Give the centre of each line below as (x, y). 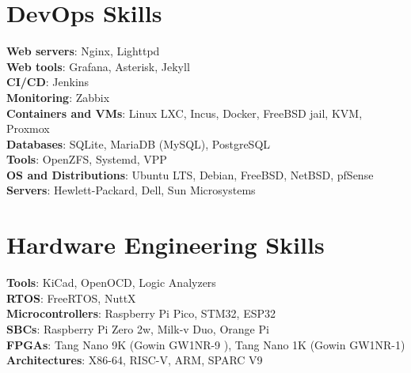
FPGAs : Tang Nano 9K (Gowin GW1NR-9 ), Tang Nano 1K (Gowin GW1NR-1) (206, 344)
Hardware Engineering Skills (166, 245)
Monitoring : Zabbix (58, 97)
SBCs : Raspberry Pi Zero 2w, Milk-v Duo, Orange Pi (138, 328)
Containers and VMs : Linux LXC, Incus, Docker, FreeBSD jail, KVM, (185, 113)
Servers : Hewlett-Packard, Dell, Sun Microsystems (131, 190)
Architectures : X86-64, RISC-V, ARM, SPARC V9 (135, 360)
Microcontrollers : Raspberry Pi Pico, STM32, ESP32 (141, 313)
